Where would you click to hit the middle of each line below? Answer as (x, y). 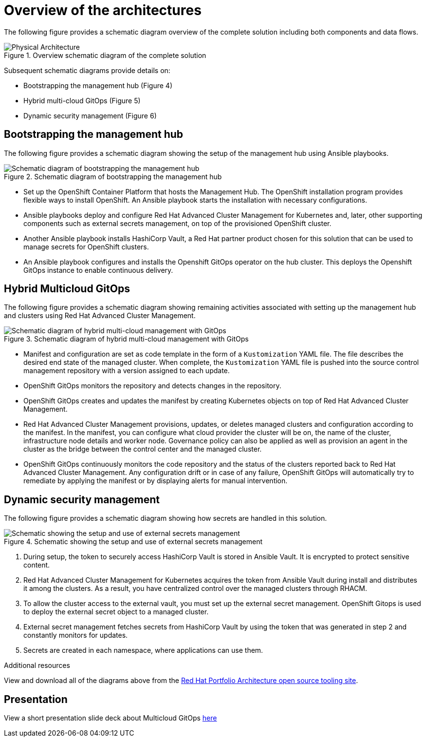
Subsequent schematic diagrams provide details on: (87, 70)
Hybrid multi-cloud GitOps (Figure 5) (82, 100)
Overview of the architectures (103, 10)
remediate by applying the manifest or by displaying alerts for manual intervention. (156, 481)
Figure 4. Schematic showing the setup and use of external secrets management (133, 542)
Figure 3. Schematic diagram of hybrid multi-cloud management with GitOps (126, 339)
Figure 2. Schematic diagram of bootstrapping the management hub (113, 176)
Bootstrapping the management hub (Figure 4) (98, 85)
